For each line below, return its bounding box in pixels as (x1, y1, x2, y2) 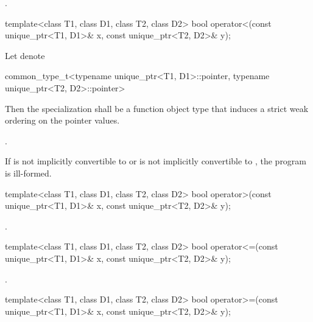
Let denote (5, 49, 45, 61)
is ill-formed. (5, 166, 52, 179)
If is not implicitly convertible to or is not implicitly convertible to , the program (5, 155, 307, 167)
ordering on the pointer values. (5, 114, 120, 127)
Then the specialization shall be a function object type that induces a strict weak (5, 102, 309, 114)
